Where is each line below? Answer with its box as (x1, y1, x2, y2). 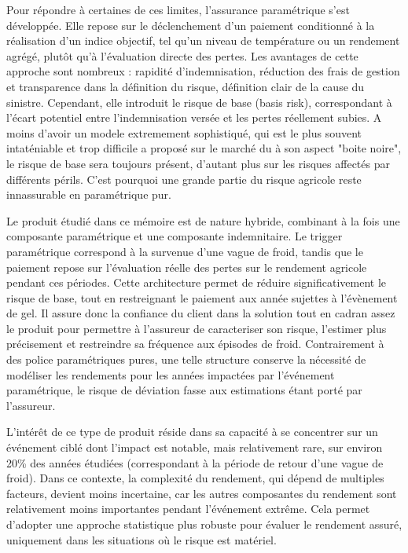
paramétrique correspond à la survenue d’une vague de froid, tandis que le (6, 243, 363, 259)
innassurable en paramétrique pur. (6, 186, 171, 203)
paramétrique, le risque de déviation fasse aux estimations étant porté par (6, 382, 362, 398)
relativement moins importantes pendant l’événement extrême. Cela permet (6, 500, 370, 517)
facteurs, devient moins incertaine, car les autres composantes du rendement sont (6, 485, 397, 501)
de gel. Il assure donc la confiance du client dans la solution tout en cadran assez (6, 305, 395, 321)
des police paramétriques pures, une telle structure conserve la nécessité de (6, 351, 366, 368)
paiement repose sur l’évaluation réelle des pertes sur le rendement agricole (6, 258, 367, 275)
